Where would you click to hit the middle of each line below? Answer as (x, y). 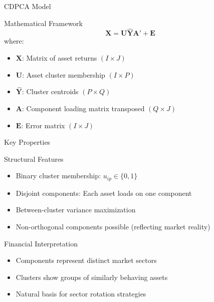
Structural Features (34, 159)
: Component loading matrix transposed (83, 108)
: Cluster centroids (50, 91)
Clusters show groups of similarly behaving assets (92, 277)
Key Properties (27, 142)
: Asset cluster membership (64, 74)
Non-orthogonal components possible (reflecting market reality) (113, 227)
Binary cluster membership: (58, 176)
